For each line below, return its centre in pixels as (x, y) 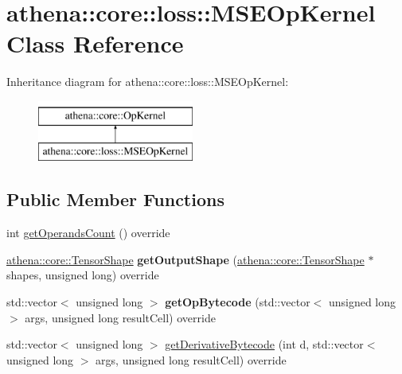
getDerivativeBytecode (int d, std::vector (264, 344)
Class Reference (95, 43)
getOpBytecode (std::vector (238, 302)
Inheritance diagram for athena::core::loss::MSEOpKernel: (148, 82)
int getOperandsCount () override (88, 233)
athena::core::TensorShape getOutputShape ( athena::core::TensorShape (185, 259)
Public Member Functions (115, 199)
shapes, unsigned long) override (83, 275)
